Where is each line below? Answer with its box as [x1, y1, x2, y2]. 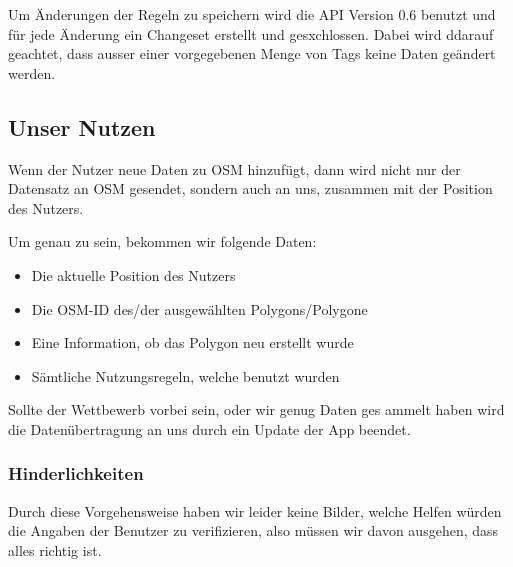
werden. [8, 62, 56, 83]
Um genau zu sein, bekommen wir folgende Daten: [8, 231, 317, 252]
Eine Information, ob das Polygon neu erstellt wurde [31, 332, 354, 353]
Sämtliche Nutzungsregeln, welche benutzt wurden [31, 365, 340, 386]
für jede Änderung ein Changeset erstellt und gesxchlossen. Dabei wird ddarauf [8, 23, 494, 44]
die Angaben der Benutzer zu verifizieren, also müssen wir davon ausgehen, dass [8, 520, 499, 541]
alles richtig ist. [8, 539, 102, 560]
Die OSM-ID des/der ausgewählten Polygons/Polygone [31, 298, 368, 319]
